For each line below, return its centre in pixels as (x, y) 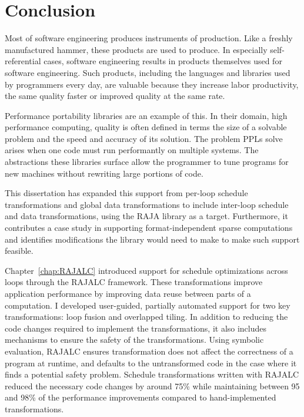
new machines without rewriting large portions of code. (104, 173)
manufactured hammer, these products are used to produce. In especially (136, 49)
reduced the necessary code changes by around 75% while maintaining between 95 (152, 385)
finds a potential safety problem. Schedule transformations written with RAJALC (152, 374)
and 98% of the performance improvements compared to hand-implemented (141, 397)
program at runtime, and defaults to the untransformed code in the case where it (151, 363)
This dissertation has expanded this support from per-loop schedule (126, 193)
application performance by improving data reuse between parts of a (128, 293)
